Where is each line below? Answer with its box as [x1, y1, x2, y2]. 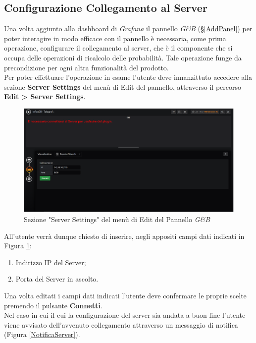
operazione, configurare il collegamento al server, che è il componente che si [4, 43, 233, 53]
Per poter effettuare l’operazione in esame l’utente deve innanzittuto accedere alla [4, 72, 252, 82]
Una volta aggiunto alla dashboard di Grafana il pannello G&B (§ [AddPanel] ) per [4, 23, 253, 34]
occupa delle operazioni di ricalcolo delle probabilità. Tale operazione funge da [4, 52, 242, 62]
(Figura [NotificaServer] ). [4, 329, 80, 340]
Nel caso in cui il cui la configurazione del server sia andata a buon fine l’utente [4, 310, 246, 320]
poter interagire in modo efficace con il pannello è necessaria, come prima [4, 33, 226, 43]
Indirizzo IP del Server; [15, 257, 86, 267]
